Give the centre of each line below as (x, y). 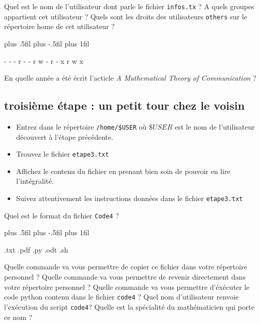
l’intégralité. (35, 181)
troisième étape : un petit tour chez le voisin (124, 105)
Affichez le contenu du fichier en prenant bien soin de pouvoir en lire (123, 171)
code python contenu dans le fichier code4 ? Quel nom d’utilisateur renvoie (122, 297)
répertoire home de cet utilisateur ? (60, 26)
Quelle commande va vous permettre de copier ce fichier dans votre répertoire (126, 267)
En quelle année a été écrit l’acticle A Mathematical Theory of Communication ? (130, 78)
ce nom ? (18, 317)
